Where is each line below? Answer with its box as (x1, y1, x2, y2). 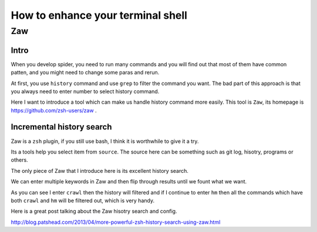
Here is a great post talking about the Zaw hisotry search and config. (11, 208, 177, 215)
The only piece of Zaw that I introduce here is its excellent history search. (11, 167, 189, 174)
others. (11, 156, 29, 163)
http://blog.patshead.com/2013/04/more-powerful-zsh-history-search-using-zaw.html (11, 219, 221, 226)
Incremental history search (11, 122, 112, 132)
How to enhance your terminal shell (11, 9, 188, 22)
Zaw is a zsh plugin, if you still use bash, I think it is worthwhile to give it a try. (11, 138, 199, 145)
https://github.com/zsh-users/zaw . (11, 107, 97, 114)
